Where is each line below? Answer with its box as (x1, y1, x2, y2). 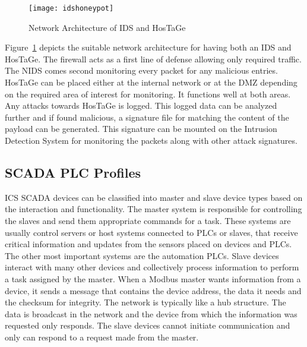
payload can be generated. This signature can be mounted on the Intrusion (5, 122, 277, 135)
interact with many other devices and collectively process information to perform (5, 261, 299, 273)
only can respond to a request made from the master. (5, 330, 199, 343)
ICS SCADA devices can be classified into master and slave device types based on (5, 191, 303, 203)
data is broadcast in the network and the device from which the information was (5, 307, 297, 320)
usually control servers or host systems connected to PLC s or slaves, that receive (5, 226, 298, 238)
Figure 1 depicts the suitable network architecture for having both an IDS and (5, 41, 292, 53)
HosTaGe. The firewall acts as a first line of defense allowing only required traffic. (5, 52, 302, 65)
